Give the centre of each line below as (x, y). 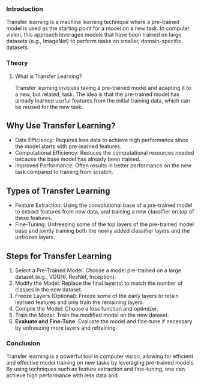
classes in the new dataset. (49, 290)
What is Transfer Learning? (48, 76)
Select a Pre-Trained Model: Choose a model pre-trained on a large (98, 270)
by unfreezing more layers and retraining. (66, 328)
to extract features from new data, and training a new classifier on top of (104, 212)
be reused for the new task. (49, 107)
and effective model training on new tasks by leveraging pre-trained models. (100, 363)
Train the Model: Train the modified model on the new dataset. (92, 315)
